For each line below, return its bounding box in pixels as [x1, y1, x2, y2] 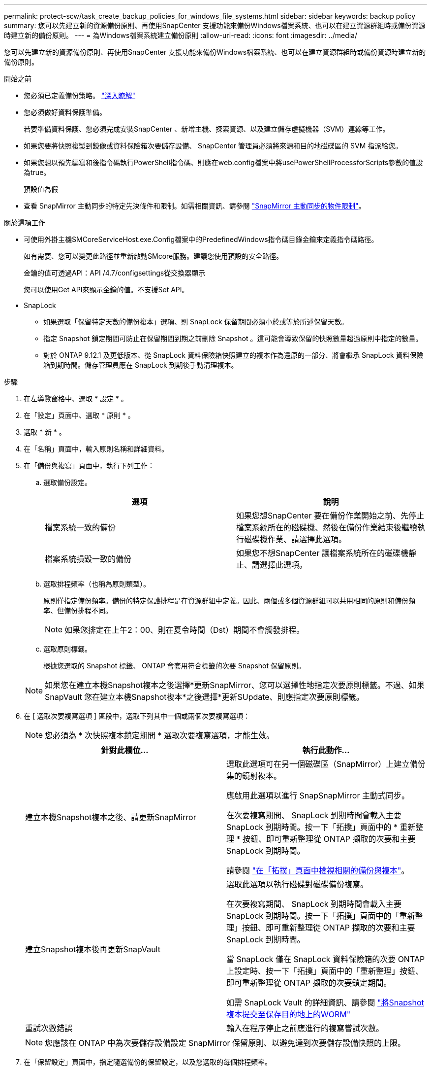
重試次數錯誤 [25, 1023, 73, 1033]
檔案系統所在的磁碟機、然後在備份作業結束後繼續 [236, 522, 418, 532]
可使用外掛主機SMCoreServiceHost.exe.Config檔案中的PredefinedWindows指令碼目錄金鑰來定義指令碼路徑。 [24, 235, 378, 243]
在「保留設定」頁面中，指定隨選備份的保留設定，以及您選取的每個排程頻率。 [24, 1058, 272, 1066]
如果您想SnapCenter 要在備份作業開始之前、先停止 [236, 511, 424, 520]
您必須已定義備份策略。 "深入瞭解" [24, 91, 135, 100]
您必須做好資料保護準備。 [24, 108, 106, 116]
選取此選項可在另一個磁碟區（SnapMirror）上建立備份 [226, 759, 426, 769]
